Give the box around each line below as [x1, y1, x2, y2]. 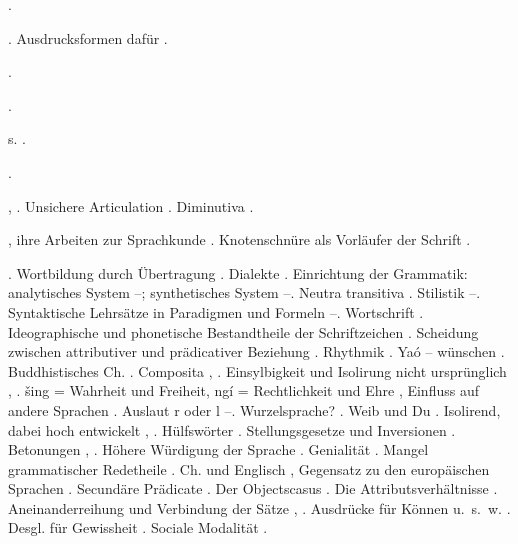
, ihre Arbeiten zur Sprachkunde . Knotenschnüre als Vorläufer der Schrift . [8, 229, 471, 250]
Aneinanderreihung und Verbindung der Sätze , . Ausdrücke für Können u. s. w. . [8, 497, 511, 518]
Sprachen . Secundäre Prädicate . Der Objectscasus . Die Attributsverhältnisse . [8, 478, 498, 499]
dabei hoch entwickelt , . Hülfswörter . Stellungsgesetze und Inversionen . [8, 419, 456, 440]
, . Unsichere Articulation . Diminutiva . [8, 195, 254, 216]
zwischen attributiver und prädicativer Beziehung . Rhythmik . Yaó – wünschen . [8, 341, 505, 362]
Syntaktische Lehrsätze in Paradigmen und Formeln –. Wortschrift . [8, 301, 424, 322]
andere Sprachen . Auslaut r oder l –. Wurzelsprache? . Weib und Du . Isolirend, [8, 399, 501, 420]
